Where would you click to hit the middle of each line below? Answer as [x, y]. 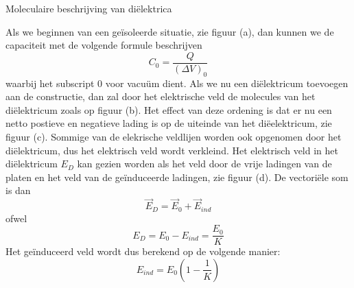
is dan [18, 190]
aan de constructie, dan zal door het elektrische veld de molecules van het [161, 96]
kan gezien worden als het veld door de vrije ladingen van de [204, 164]
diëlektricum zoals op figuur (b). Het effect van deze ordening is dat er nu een [169, 109]
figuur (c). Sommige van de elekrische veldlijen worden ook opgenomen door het [174, 137]
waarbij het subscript [50, 83]
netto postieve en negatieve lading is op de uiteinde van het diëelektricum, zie [169, 123]
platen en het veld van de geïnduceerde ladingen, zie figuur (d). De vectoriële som [177, 177]
